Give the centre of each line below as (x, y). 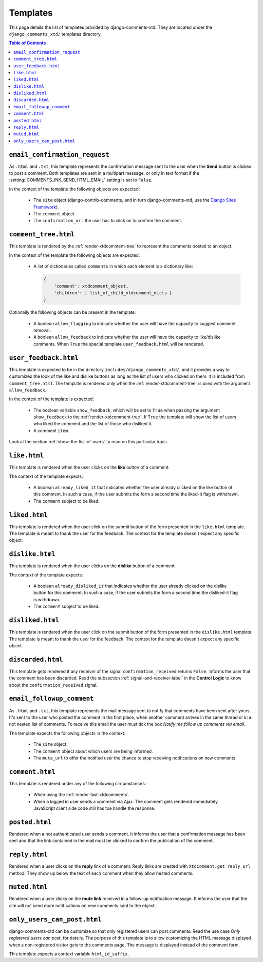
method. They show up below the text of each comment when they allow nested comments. (101, 873)
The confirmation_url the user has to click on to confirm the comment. (108, 221)
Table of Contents (28, 43)
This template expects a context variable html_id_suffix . (69, 954)
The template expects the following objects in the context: (67, 733)
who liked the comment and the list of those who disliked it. (93, 424)
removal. (42, 330)
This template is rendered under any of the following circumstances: (77, 783)
